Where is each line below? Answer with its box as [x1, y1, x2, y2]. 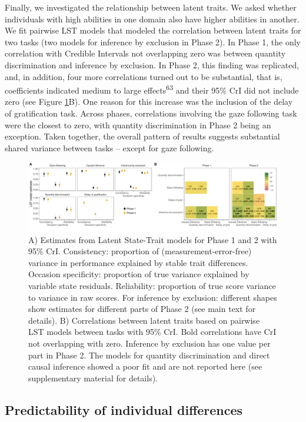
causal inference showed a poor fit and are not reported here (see [28, 360, 262, 373]
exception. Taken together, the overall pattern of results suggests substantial [5, 130, 280, 142]
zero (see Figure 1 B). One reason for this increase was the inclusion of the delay [5, 95, 293, 108]
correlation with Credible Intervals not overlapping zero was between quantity [5, 47, 286, 59]
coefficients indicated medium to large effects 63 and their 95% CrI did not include [5, 82, 299, 96]
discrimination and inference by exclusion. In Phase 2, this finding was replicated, [5, 58, 300, 71]
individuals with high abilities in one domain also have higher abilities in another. [5, 12, 300, 25]
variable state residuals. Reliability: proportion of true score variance [28, 279, 276, 291]
